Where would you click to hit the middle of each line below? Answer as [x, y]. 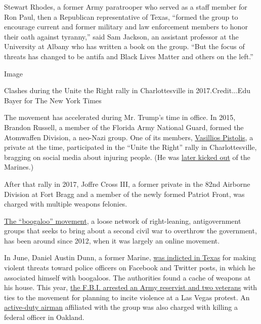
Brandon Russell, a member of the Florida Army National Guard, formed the [124, 127]
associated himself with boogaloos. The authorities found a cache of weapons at [127, 277]
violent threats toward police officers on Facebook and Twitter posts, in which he [130, 268]
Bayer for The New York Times [53, 100]
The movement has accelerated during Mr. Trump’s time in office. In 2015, [120, 117]
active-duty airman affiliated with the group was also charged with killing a [121, 307]
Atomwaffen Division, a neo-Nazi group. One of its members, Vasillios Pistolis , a [129, 137]
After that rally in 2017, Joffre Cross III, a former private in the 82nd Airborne [127, 184]
